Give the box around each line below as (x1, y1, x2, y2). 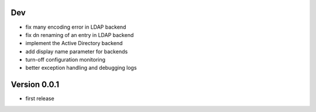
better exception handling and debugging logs (25, 65, 137, 72)
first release (25, 95, 55, 102)
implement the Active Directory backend (25, 40, 123, 47)
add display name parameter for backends (25, 47, 128, 55)
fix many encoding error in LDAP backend (25, 23, 126, 30)
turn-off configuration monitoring (25, 56, 105, 63)
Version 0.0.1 (11, 80, 60, 90)
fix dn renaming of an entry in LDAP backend (25, 31, 134, 38)
